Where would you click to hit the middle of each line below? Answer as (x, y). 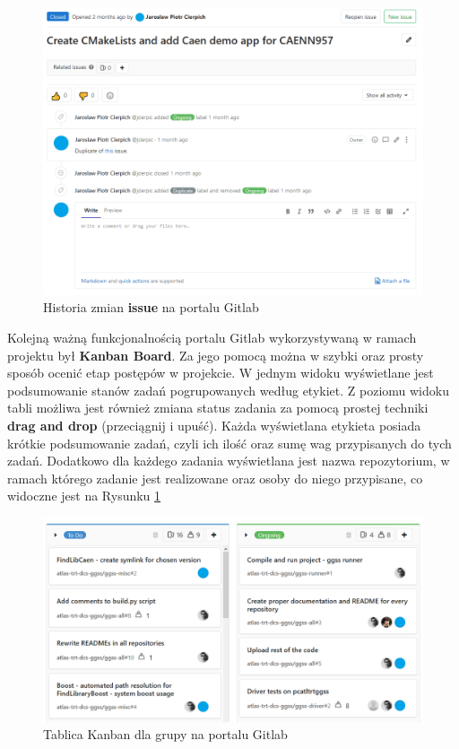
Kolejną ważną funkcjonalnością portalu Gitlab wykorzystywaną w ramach (212, 337)
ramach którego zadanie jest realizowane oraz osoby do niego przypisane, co (215, 478)
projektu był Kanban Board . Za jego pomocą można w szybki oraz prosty (216, 355)
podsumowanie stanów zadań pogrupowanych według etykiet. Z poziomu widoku (228, 390)
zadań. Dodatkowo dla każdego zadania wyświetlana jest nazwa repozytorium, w (229, 461)
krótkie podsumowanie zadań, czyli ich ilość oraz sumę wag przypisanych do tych (229, 443)
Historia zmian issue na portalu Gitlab (151, 307)
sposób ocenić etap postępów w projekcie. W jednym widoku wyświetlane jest (221, 373)
